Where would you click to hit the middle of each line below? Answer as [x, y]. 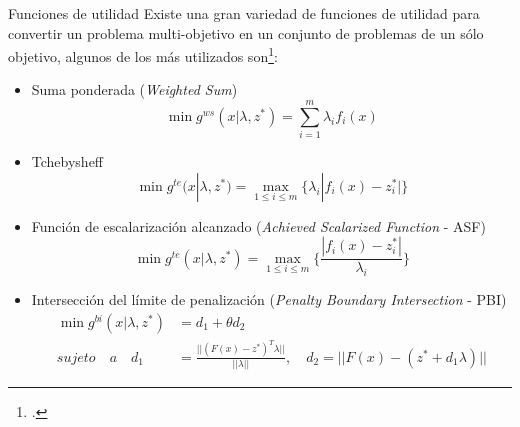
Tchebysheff [67, 161]
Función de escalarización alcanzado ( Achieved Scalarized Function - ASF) [258, 225]
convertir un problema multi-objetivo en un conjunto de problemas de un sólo [246, 32]
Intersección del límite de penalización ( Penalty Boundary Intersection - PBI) [269, 299]
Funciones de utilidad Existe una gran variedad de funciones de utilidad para [244, 13]
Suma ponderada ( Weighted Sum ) [134, 89]
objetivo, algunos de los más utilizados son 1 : [143, 54]
